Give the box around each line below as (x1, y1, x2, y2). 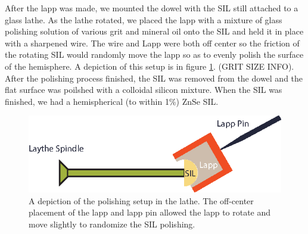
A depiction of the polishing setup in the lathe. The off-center (29, 194, 254, 207)
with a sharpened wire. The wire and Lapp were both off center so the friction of (5, 36, 300, 49)
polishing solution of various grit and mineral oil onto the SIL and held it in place (5, 25, 304, 38)
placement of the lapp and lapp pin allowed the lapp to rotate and (29, 206, 271, 219)
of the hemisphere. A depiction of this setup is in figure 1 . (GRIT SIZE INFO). (5, 60, 294, 72)
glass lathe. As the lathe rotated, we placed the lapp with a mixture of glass (5, 13, 282, 26)
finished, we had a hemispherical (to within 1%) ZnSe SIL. (5, 95, 219, 107)
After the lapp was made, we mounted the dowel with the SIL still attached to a (5, 2, 298, 14)
